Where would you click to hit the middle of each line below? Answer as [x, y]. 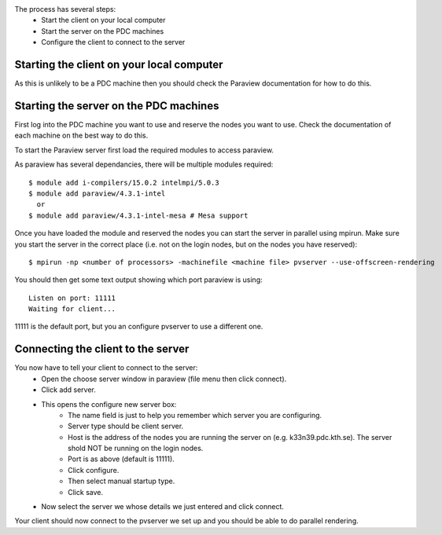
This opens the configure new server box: [109, 404]
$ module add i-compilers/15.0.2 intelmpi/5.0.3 [124, 182]
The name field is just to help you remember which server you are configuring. [195, 415]
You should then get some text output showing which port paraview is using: [138, 280]
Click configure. [94, 470]
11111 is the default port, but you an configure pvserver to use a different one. [139, 327]
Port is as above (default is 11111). [121, 459]
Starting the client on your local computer [119, 64]
